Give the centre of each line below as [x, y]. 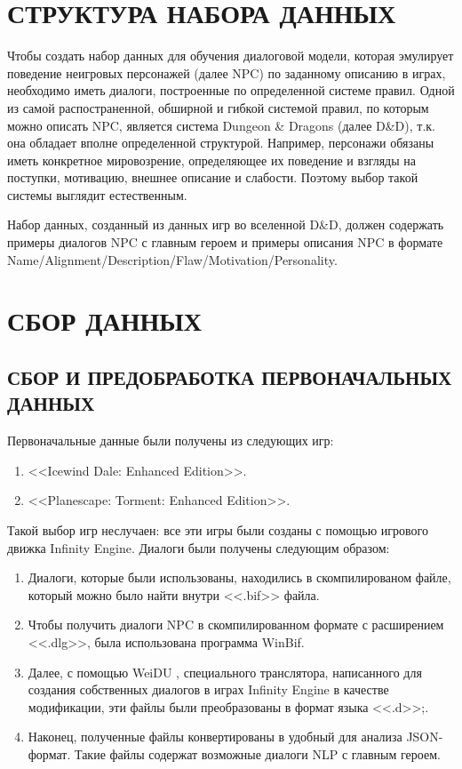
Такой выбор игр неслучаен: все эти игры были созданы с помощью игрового [218, 530]
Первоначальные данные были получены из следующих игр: [171, 441]
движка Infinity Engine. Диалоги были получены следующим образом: [199, 547]
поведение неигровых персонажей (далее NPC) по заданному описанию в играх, [227, 72]
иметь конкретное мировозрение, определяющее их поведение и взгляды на [212, 160]
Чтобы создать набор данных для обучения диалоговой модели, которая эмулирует [231, 56]
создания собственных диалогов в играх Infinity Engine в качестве [208, 689]
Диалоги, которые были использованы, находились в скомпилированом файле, [239, 577]
